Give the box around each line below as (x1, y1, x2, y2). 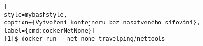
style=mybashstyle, (4, 11, 67, 18)
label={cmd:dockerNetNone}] (4, 27, 95, 34)
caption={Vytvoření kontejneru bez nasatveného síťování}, (4, 19, 200, 26)
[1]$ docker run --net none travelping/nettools (4, 35, 165, 42)
